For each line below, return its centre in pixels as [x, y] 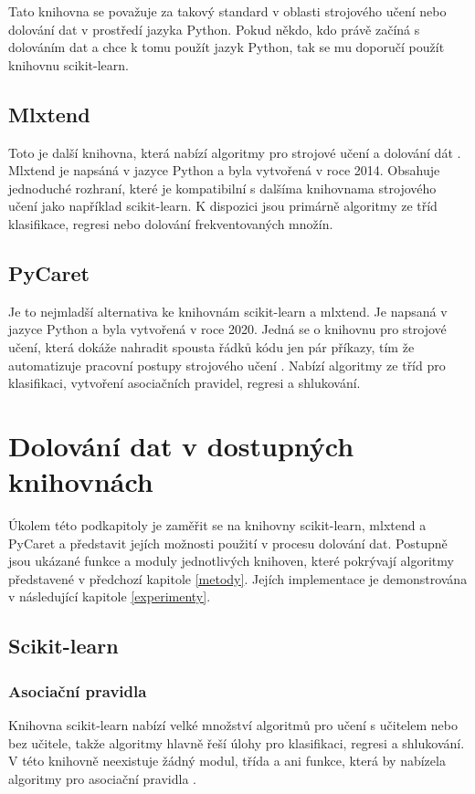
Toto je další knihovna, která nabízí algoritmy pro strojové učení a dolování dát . [235, 152]
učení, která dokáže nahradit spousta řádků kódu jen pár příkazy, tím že [211, 346]
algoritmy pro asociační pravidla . [102, 778]
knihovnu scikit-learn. [69, 64]
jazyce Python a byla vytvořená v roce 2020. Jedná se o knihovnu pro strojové [227, 329]
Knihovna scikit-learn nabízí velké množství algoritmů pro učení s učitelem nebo [233, 725]
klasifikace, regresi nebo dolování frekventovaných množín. [171, 223]
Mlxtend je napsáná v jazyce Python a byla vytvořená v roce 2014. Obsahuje [224, 170]
